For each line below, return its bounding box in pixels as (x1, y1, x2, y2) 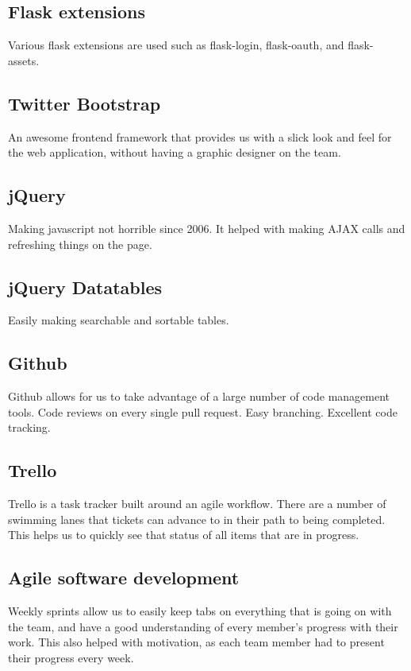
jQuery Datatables (8, 274, 162, 299)
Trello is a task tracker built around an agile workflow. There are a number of (8, 495, 386, 512)
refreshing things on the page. (8, 235, 152, 252)
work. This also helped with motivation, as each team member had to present (8, 634, 385, 650)
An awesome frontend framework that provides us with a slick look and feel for (8, 128, 392, 145)
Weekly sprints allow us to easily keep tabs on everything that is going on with (8, 603, 392, 619)
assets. (8, 52, 40, 68)
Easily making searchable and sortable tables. (8, 312, 229, 328)
